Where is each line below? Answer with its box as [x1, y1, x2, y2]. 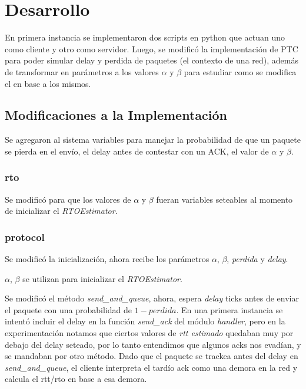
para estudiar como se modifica [184, 65, 297, 78]
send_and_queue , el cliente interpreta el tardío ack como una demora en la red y [5, 361, 298, 373]
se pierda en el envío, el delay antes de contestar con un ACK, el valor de [5, 145, 269, 157]
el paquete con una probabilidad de [5, 303, 132, 316]
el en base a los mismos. [5, 77, 91, 89]
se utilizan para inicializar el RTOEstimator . [22, 272, 182, 284]
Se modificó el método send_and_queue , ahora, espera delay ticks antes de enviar [5, 292, 299, 304]
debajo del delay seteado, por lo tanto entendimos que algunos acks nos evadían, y [5, 338, 301, 350]
